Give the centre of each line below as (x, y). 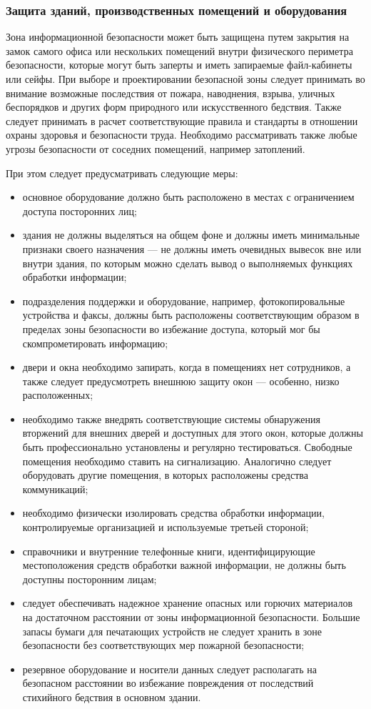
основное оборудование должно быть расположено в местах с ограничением (188, 197)
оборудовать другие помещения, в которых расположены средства (165, 475)
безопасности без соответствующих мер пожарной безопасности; (163, 645)
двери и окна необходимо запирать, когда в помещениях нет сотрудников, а (187, 367)
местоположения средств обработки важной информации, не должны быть (184, 565)
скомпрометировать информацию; (95, 343)
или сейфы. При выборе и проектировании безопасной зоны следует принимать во (185, 79)
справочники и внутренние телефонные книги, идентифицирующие (169, 551)
